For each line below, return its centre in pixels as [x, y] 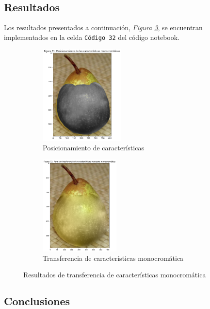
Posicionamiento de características [93, 148]
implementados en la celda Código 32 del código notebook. [92, 37]
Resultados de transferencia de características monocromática [115, 274]
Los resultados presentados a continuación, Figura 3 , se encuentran [103, 27]
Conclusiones [37, 300]
